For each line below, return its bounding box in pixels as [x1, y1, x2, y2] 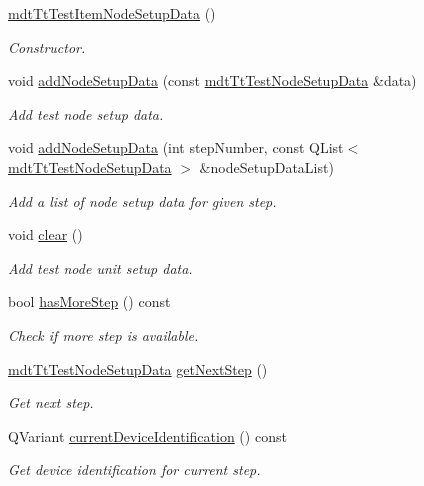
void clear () [8, 224, 83, 245]
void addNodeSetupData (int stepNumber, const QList [8, 137, 344, 158]
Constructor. [8, 36, 86, 57]
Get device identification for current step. [8, 459, 261, 480]
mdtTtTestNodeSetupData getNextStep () [8, 358, 268, 379]
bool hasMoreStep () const [8, 291, 171, 312]
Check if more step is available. [8, 324, 199, 345]
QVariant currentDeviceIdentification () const [8, 425, 287, 446]
